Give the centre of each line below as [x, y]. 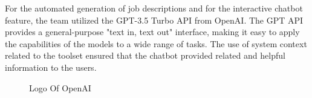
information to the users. [51, 67]
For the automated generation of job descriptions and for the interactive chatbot [154, 8]
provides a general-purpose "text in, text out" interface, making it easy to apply [152, 32]
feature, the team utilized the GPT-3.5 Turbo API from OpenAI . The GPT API [154, 20]
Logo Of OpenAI [60, 87]
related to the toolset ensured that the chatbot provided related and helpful [145, 55]
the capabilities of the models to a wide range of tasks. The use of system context [156, 43]
